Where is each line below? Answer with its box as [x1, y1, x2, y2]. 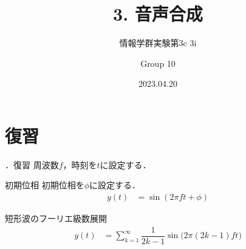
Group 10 [140, 56, 176, 69]
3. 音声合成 [113, 1, 203, 26]
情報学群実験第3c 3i [119, 36, 197, 49]
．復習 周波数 [5, 158, 59, 171]
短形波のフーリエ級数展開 [5, 212, 107, 225]
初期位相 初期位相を [5, 179, 84, 191]
